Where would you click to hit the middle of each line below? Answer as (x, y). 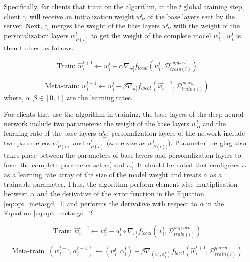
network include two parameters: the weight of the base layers (97, 123)
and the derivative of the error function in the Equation (120, 193)
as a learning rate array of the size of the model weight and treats (102, 174)
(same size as (126, 142)
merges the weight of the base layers (106, 26)
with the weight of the (206, 26)
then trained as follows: (39, 47)
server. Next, (23, 26)
